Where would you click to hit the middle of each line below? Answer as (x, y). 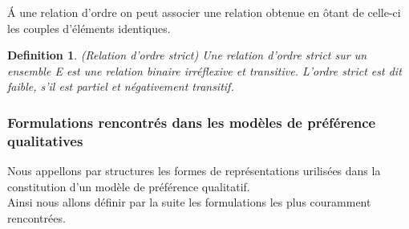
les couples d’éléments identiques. (89, 28)
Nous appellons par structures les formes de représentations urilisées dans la (194, 171)
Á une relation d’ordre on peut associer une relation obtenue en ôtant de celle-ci (204, 12)
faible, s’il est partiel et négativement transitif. (121, 86)
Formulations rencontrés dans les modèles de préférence (192, 122)
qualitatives (45, 140)
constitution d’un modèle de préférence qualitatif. (129, 186)
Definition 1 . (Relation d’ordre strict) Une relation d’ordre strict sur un (187, 55)
